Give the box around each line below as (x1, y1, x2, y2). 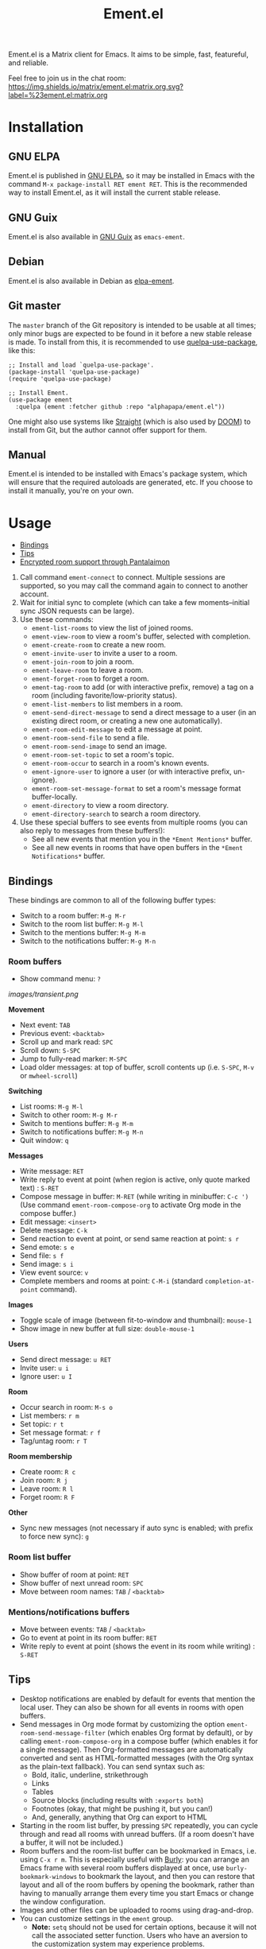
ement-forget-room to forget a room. (31, 674, 149, 684)
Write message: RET (19, 1167, 84, 1176)
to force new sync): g (19, 1532, 90, 1541)
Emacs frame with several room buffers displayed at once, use (19, 1862, 225, 1873)
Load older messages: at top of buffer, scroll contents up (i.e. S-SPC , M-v (19, 1062, 255, 1072)
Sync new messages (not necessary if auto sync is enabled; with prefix (19, 1524, 253, 1533)
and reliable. (8, 58, 49, 68)
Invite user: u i (19, 1363, 69, 1372)
